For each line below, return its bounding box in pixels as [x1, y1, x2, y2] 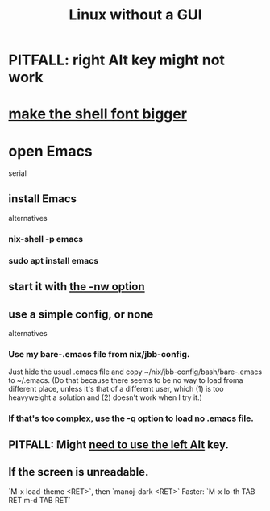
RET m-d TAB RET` [8, 495, 71, 505]
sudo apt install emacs [8, 255, 99, 266]
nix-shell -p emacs [8, 234, 84, 245]
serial [8, 168, 27, 178]
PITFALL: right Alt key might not [8, 51, 226, 69]
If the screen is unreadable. [8, 465, 149, 479]
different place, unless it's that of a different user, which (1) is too [8, 384, 224, 394]
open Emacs [8, 142, 93, 160]
